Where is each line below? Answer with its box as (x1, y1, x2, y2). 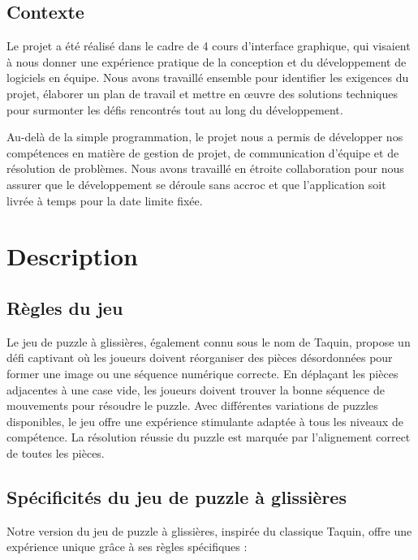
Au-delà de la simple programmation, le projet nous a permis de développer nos (6, 128, 403, 145)
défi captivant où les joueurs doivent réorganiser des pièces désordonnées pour (6, 349, 393, 366)
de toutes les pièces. (6, 444, 105, 461)
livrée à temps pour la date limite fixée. (6, 192, 203, 209)
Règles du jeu (6, 295, 123, 320)
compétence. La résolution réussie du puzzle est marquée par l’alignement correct (6, 429, 411, 446)
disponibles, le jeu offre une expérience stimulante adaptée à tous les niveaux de (6, 412, 403, 429)
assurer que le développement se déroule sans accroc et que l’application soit (6, 175, 386, 192)
